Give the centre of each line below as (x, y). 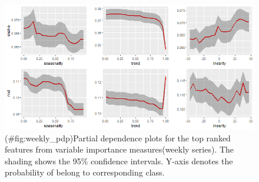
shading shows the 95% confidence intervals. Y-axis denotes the (119, 161)
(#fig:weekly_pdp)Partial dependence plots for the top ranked (118, 138)
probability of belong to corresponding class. (85, 172)
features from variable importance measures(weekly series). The (119, 149)
